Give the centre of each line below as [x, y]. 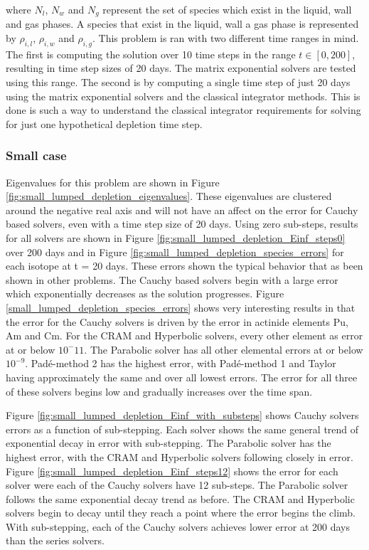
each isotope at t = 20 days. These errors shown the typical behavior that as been [184, 266]
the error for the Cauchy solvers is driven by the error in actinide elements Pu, [177, 321]
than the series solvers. [55, 540]
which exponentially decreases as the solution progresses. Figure [145, 293]
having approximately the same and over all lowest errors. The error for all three [182, 377]
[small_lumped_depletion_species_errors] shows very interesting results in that [181, 307]
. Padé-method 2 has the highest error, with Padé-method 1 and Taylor [181, 363]
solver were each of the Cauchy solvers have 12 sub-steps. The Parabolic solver [177, 485]
